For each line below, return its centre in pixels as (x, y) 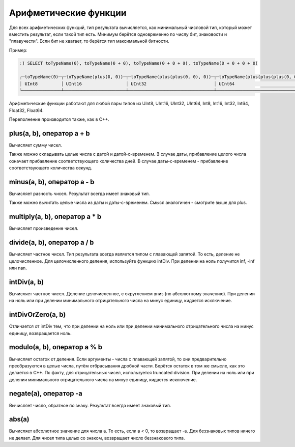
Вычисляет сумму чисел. (36, 145)
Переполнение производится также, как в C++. (59, 119)
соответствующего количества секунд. (51, 168)
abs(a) (19, 419)
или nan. (18, 268)
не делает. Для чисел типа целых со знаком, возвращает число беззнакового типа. (97, 438)
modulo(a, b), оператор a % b (56, 347)
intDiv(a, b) (27, 282)
